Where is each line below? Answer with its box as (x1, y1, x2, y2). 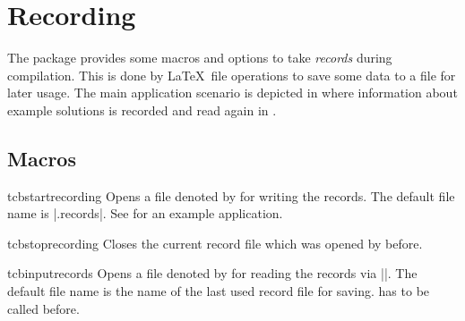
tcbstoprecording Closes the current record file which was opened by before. (7, 233, 423, 252)
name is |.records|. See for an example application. (7, 204, 283, 223)
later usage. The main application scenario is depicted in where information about (7, 83, 458, 102)
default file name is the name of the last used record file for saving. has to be (7, 282, 430, 300)
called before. (7, 299, 80, 317)
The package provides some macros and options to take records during (7, 48, 392, 67)
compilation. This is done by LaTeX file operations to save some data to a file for (7, 65, 456, 84)
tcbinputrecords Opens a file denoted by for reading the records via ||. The (7, 264, 418, 283)
